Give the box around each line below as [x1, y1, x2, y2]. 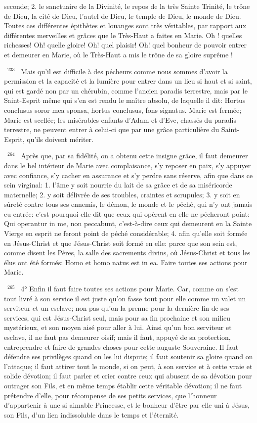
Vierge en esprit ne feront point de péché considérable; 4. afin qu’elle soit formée [4, 228, 248, 238]
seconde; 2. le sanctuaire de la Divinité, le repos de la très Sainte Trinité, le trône [4, 1, 250, 11]
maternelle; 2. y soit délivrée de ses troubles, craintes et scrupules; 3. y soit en [4, 189, 240, 199]
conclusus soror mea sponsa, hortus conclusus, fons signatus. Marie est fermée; [4, 104, 242, 115]
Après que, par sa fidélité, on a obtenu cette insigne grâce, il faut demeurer [21, 150, 248, 161]
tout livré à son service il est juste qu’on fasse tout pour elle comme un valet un [4, 293, 246, 303]
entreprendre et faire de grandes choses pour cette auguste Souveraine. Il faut [4, 341, 239, 352]
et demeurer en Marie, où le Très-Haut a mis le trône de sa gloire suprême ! [4, 49, 233, 59]
